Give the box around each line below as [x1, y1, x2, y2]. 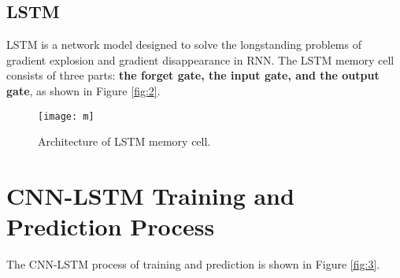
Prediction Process [6, 210, 215, 243]
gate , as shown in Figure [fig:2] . [6, 82, 161, 98]
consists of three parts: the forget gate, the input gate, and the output [6, 67, 380, 83]
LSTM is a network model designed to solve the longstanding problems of [6, 36, 361, 53]
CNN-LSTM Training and [6, 180, 294, 212]
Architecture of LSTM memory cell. [38, 133, 211, 150]
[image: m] [38, 110, 94, 122]
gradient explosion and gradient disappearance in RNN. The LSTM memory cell [6, 51, 394, 68]
